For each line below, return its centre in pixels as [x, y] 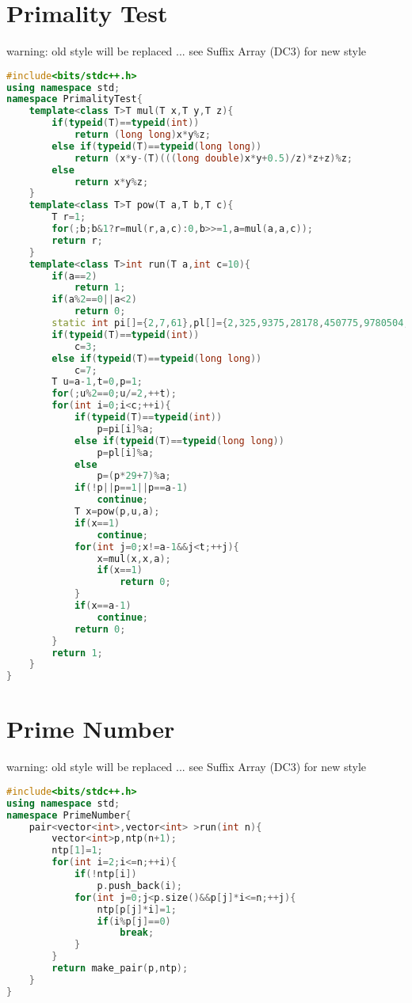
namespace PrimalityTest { [74, 99]
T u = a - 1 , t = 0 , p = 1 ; [97, 382]
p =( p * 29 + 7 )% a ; [134, 476]
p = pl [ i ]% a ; [126, 452]
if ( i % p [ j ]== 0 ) [134, 921]
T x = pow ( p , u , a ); [117, 512]
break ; [137, 933]
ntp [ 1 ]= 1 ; [77, 851]
